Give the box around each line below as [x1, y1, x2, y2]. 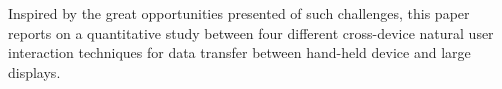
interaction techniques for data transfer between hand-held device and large [8, 42, 471, 63]
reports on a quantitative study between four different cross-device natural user [8, 22, 494, 43]
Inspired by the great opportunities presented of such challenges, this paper [8, 3, 470, 23]
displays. [8, 61, 61, 82]
